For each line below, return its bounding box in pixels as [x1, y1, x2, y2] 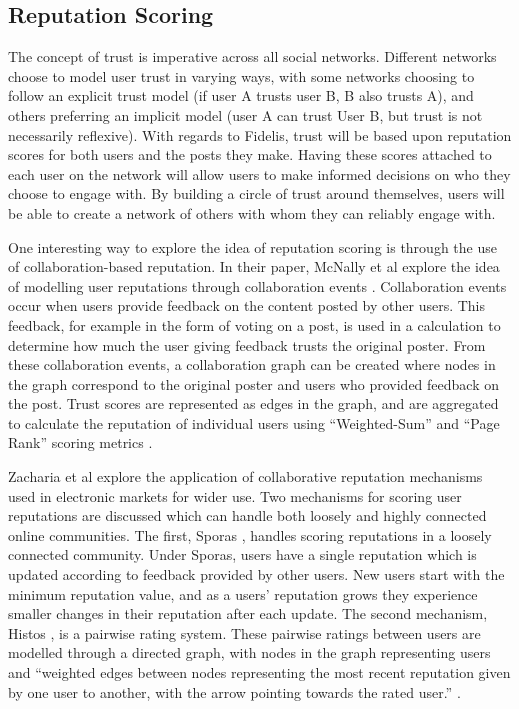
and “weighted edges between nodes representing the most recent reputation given [8, 662, 511, 683]
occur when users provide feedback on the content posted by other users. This [8, 295, 486, 316]
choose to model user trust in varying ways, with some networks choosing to [8, 65, 475, 86]
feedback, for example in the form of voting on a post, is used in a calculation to [8, 314, 501, 335]
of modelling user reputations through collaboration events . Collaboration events [8, 275, 507, 296]
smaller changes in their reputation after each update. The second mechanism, [8, 603, 488, 624]
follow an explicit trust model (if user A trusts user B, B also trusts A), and [8, 85, 474, 106]
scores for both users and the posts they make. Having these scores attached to [8, 144, 492, 165]
